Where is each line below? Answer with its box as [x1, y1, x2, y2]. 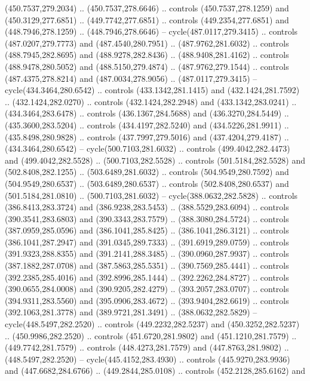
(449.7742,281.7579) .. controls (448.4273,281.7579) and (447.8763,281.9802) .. [5, 341, 289, 354]
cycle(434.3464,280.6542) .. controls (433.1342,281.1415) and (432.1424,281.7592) [5, 84, 300, 96]
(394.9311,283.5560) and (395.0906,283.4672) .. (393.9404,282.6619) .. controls [5, 294, 289, 306]
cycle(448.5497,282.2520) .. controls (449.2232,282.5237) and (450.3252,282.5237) [5, 318, 300, 330]
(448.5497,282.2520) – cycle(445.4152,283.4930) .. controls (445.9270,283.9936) [5, 352, 290, 365]
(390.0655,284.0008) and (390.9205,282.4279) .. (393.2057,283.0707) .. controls [5, 282, 289, 295]
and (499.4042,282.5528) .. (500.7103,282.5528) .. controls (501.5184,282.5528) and [5, 153, 305, 166]
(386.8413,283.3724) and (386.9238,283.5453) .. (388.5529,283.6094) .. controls [5, 201, 289, 213]
